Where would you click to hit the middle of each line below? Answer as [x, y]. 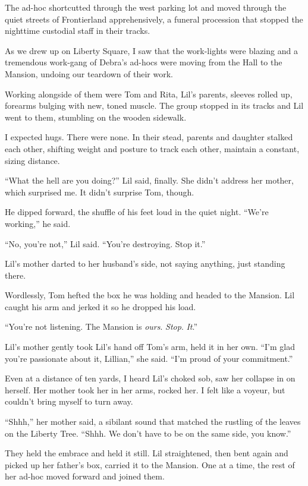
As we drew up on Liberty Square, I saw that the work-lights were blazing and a [151, 50]
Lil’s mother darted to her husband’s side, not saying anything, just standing [145, 263]
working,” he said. [38, 223]
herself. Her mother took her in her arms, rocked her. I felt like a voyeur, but [145, 389]
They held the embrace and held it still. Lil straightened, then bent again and [147, 453]
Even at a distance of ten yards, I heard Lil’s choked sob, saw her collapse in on [150, 378]
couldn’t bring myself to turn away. [69, 401]
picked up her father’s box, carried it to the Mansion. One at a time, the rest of [150, 464]
